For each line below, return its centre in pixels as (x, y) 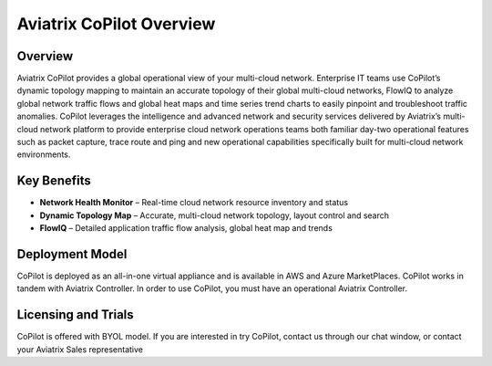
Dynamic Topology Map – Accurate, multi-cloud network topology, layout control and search (215, 215)
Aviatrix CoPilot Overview (116, 24)
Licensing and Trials (75, 315)
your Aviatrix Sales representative (80, 349)
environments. (44, 154)
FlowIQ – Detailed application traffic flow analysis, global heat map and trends (186, 228)
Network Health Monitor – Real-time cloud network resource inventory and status (194, 203)
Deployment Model (72, 254)
